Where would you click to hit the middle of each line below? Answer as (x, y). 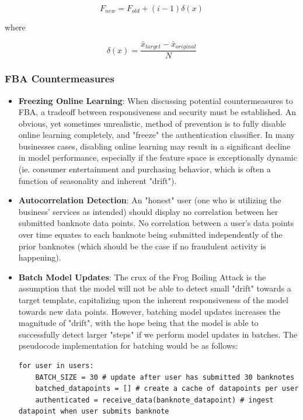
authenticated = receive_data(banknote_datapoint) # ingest (154, 400)
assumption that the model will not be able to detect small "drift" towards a (155, 288)
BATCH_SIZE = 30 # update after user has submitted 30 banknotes (165, 377)
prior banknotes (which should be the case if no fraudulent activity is (142, 246)
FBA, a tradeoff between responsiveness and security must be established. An (157, 112)
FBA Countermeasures (60, 79)
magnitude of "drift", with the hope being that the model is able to (138, 323)
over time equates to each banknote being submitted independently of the (150, 235)
